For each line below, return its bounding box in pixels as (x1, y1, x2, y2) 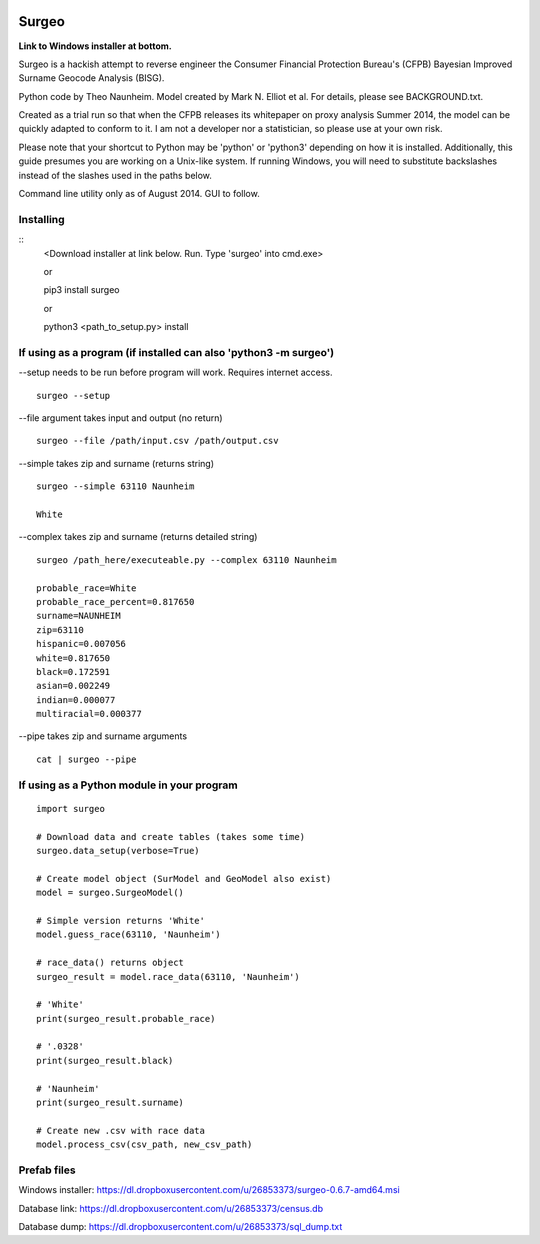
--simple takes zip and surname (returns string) (18, 457, 215, 469)
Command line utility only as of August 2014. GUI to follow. (18, 188, 260, 200)
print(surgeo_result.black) (36, 1055, 174, 1066)
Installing (18, 212, 65, 226)
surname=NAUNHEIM (36, 610, 121, 622)
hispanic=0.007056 (36, 638, 127, 650)
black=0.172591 (36, 666, 111, 677)
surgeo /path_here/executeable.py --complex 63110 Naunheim (36, 554, 337, 565)
